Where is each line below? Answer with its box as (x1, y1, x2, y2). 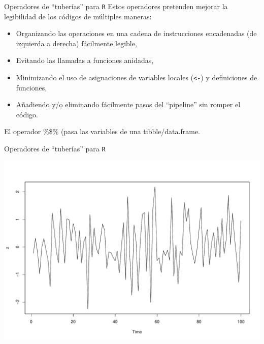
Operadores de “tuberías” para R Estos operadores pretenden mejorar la (4, 1, 228, 11)
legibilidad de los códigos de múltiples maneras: (4, 11, 152, 21)
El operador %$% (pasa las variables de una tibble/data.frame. (4, 126, 200, 137)
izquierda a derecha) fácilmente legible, (16, 38, 137, 48)
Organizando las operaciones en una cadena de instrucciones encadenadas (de (16, 28, 257, 39)
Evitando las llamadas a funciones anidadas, (16, 55, 154, 66)
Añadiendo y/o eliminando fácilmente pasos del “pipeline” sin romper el (16, 99, 241, 110)
